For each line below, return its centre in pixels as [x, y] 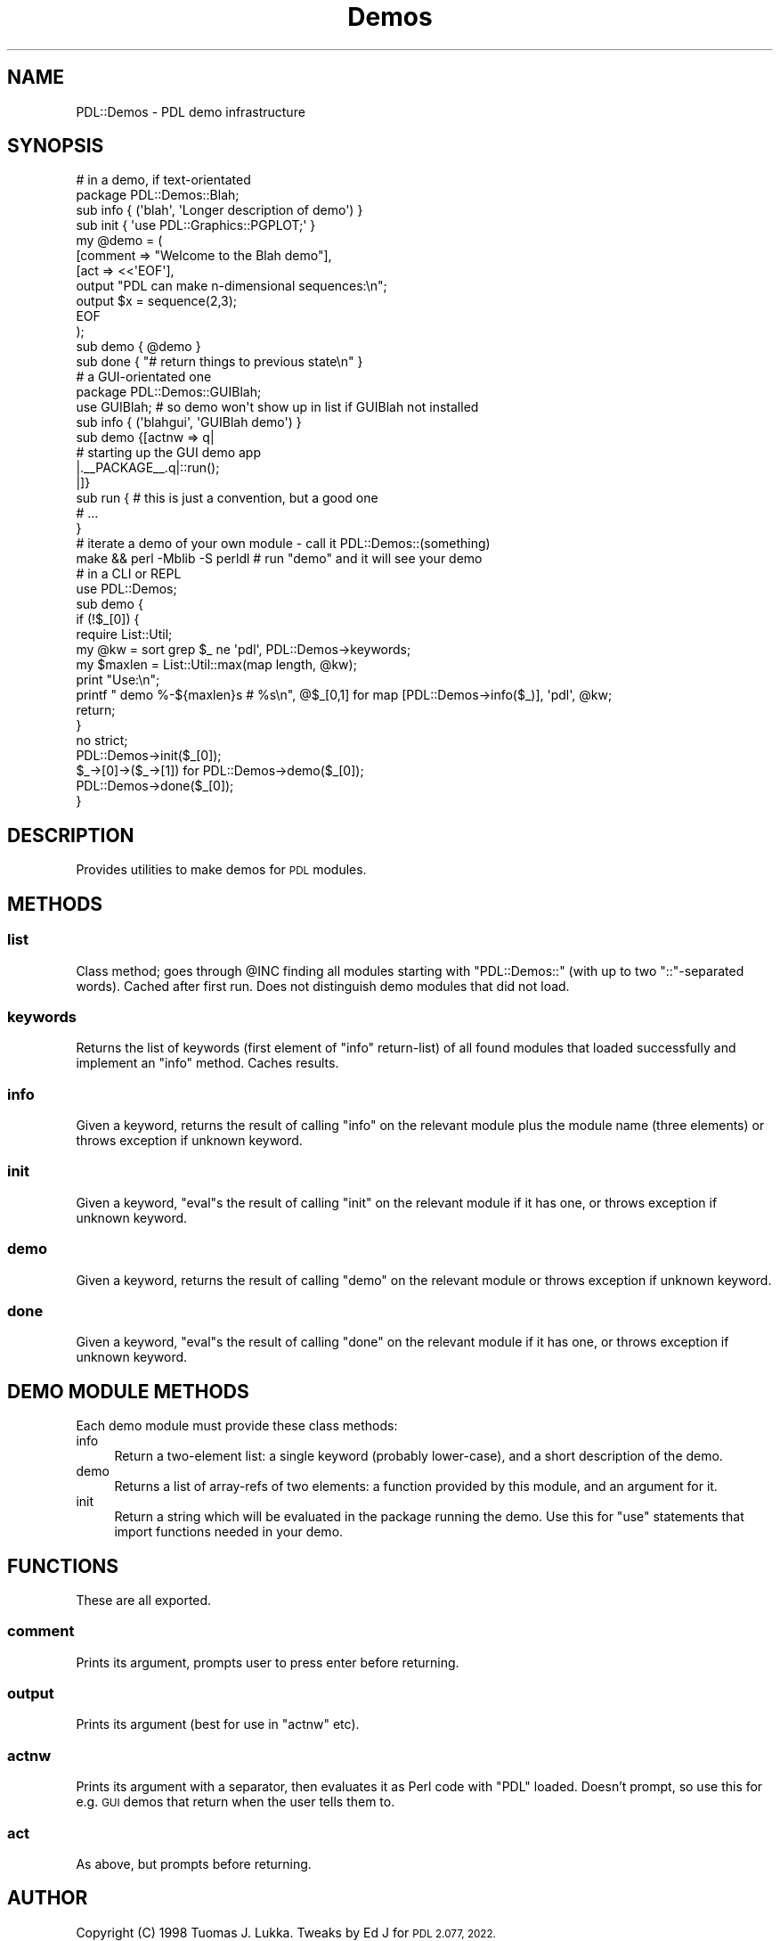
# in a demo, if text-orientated [163, 180]
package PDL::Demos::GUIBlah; [169, 392]
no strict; [102, 741]
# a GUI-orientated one [144, 377]
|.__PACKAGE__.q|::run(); [148, 468]
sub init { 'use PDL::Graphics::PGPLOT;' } [196, 225]
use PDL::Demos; [126, 589]
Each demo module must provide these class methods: [237, 1426]
